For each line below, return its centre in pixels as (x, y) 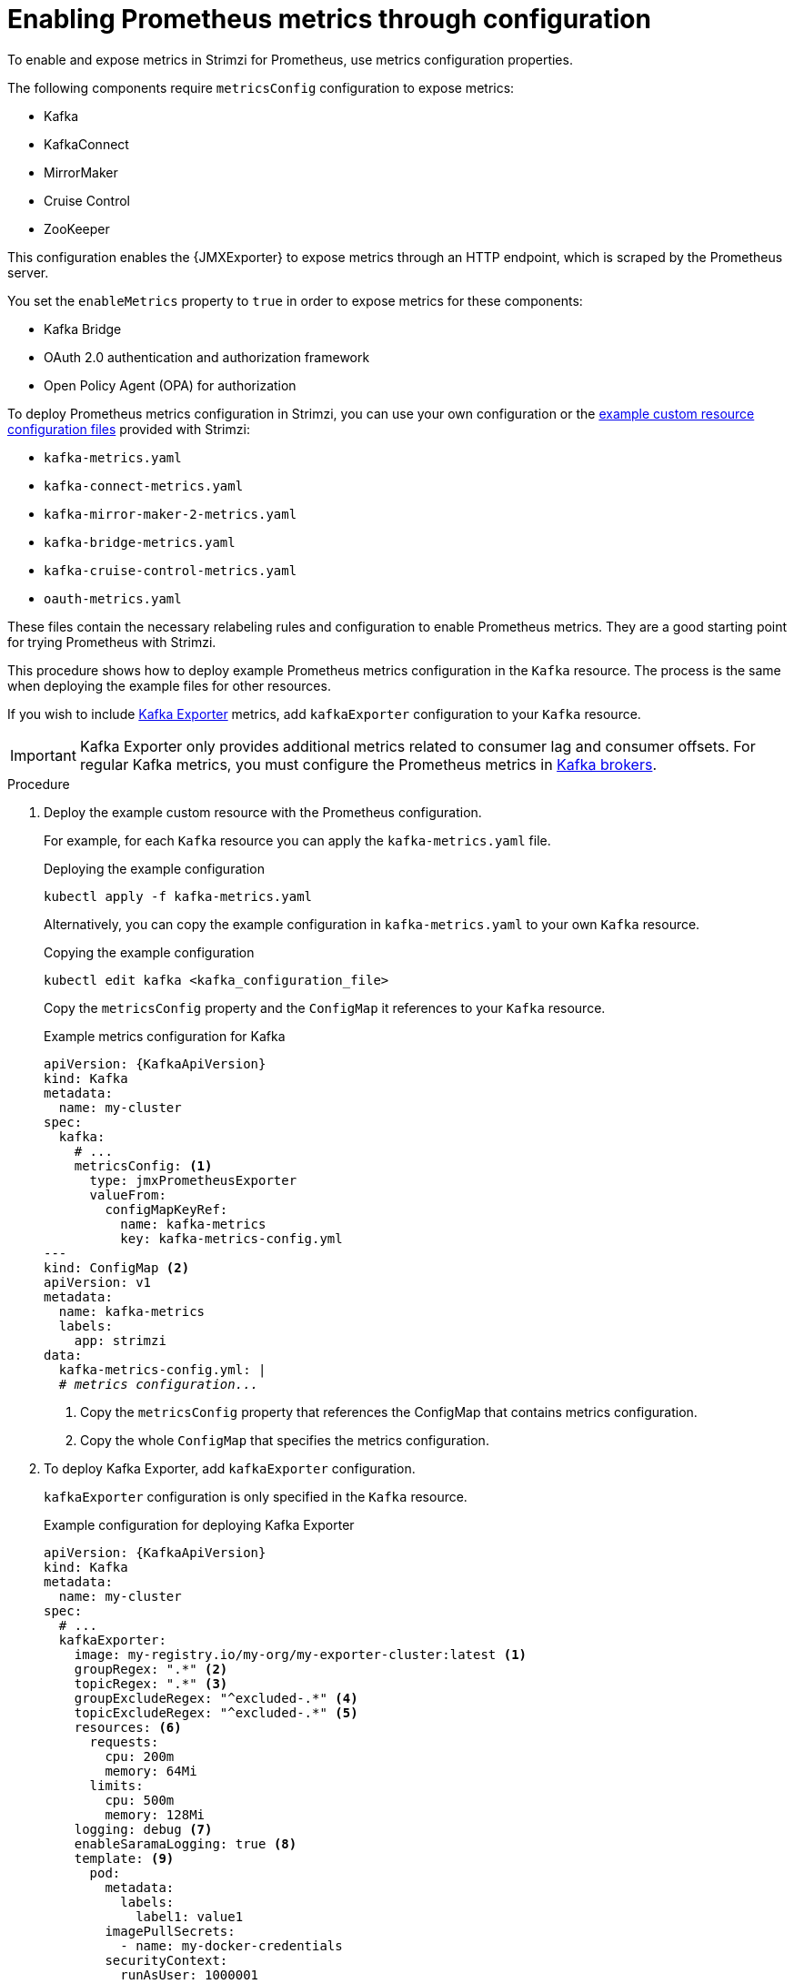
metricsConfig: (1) (143, 1165)
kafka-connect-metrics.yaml (144, 486)
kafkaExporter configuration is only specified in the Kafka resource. (256, 1496)
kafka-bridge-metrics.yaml (140, 542)
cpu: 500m (140, 1800)
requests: (124, 1741)
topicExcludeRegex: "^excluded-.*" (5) (216, 1712)
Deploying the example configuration (154, 868)
